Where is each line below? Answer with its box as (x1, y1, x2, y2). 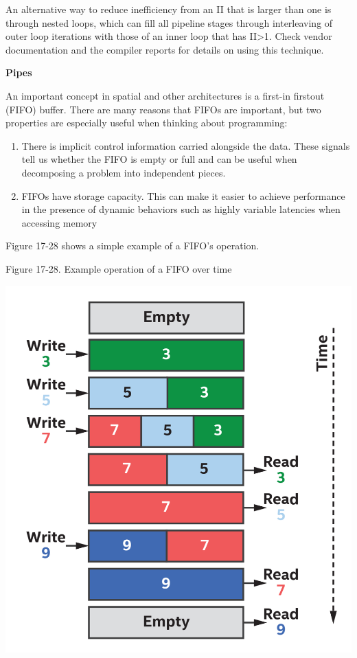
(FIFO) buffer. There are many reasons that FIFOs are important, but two (5, 102, 321, 116)
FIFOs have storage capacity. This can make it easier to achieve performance (21, 188, 345, 203)
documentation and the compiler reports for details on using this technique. (5, 42, 324, 56)
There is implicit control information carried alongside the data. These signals (21, 138, 350, 152)
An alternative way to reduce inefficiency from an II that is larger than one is (5, 2, 332, 16)
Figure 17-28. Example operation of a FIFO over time (5, 261, 232, 275)
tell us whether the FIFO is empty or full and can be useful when (21, 152, 297, 166)
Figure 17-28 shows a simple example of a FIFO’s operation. (5, 238, 260, 253)
